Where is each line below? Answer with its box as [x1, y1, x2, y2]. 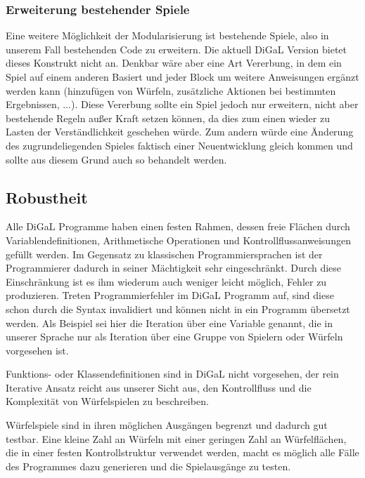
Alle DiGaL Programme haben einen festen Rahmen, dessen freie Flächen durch [6, 219, 350, 234]
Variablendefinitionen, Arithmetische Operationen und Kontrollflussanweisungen [6, 232, 351, 247]
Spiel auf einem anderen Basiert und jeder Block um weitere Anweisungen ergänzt [6, 69, 359, 84]
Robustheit [6, 186, 88, 208]
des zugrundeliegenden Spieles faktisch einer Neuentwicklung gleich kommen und [6, 138, 353, 152]
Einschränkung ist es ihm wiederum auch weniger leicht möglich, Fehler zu [6, 274, 327, 288]
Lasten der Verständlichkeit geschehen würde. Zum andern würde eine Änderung [6, 124, 354, 139]
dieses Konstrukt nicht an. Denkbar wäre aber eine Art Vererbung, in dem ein [6, 55, 342, 70]
